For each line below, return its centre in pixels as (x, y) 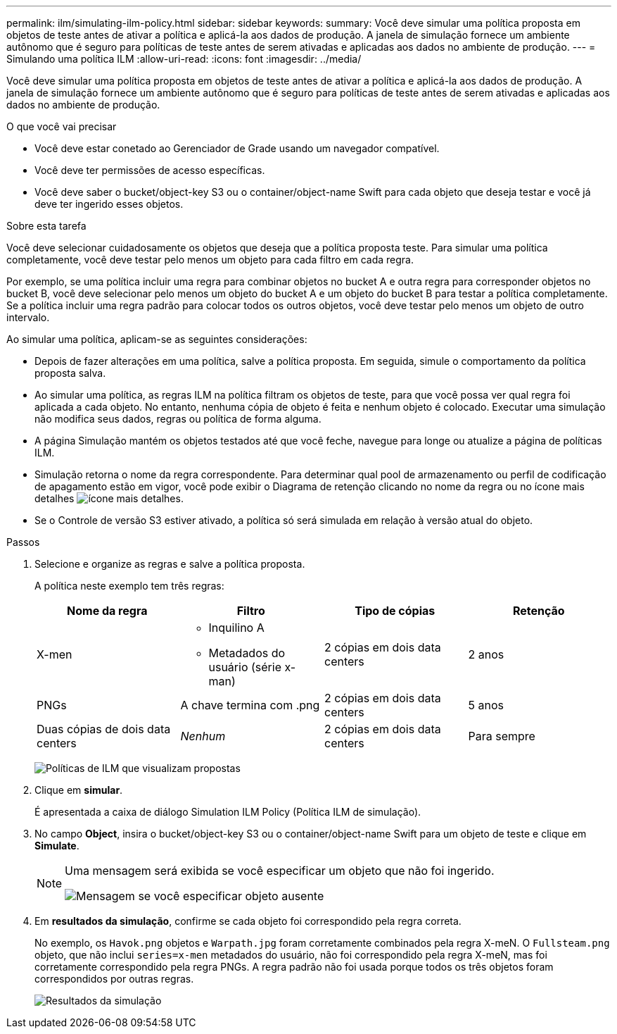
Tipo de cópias (395, 611)
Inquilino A (236, 628)
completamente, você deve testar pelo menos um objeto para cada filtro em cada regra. (210, 260)
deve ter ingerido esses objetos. (109, 204)
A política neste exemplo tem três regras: (129, 586)
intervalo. (28, 317)
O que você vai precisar (62, 126)
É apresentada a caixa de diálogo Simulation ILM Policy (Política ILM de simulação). (228, 812)
